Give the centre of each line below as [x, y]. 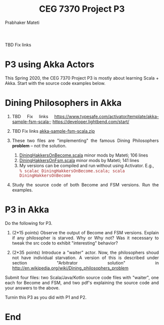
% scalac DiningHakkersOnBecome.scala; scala [72, 171]
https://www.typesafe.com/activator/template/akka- [106, 116]
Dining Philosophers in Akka [63, 103]
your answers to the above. [32, 288]
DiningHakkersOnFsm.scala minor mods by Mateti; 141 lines [79, 160]
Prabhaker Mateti [22, 22]
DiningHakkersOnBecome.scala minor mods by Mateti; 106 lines [84, 155]
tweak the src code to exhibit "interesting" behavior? [65, 243]
